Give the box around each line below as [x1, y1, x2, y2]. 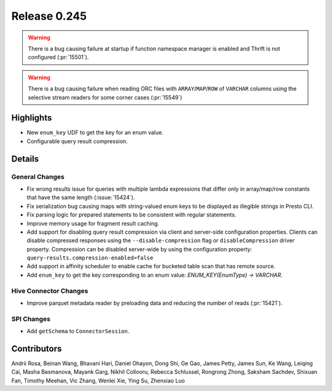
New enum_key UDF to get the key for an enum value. [26, 129, 164, 136]
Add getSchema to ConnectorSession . [26, 328, 130, 335]
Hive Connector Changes [11, 286, 89, 295]
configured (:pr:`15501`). [28, 53, 89, 61]
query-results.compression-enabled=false [26, 255, 154, 261]
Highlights [11, 113, 52, 123]
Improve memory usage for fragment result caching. [26, 219, 160, 227]
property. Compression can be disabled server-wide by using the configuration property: [26, 245, 252, 253]
